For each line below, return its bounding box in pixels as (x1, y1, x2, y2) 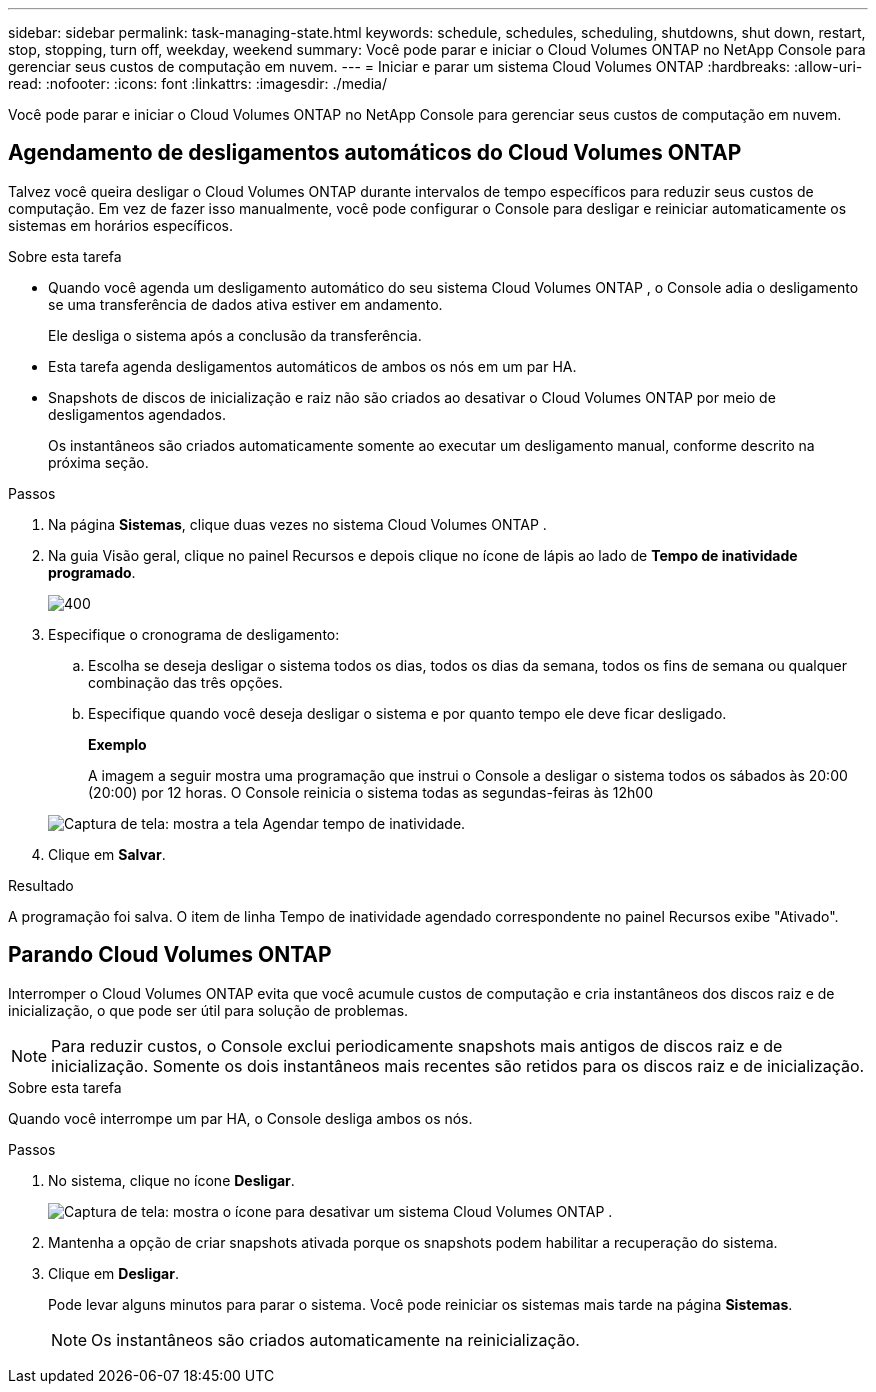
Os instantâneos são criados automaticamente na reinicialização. (91, 1329, 580, 1350)
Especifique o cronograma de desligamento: (48, 625, 340, 643)
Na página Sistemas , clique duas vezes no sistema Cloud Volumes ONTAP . (48, 515, 547, 533)
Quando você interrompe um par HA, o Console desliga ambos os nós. (8, 1109, 473, 1127)
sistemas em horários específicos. (8, 216, 233, 234)
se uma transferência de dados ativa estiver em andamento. (48, 295, 443, 313)
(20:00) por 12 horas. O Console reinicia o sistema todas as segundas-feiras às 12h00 (88, 783, 654, 801)
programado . (48, 563, 136, 581)
